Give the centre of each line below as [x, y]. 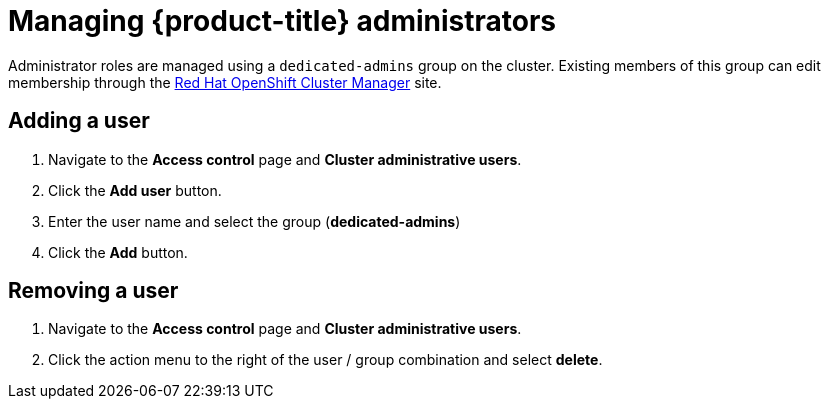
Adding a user [79, 121]
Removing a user [93, 291]
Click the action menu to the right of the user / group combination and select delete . [325, 360]
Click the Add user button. [135, 190]
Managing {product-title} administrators [282, 21]
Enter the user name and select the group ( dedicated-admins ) [254, 221]
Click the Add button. [118, 252]
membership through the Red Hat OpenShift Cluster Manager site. [225, 82]
